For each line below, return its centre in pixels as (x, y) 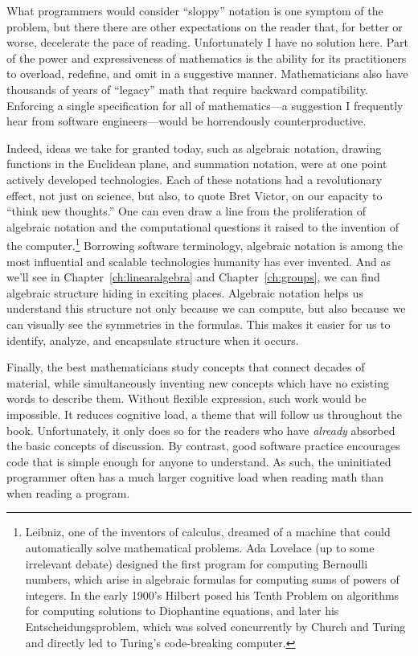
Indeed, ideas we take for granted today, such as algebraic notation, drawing (194, 148)
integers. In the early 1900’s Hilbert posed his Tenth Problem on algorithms (212, 594)
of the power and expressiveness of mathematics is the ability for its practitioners (207, 57)
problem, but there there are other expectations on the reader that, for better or (205, 26)
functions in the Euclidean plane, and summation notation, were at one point (197, 164)
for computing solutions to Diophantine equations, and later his (182, 611)
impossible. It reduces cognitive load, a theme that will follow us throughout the (204, 414)
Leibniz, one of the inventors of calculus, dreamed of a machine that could (208, 532)
